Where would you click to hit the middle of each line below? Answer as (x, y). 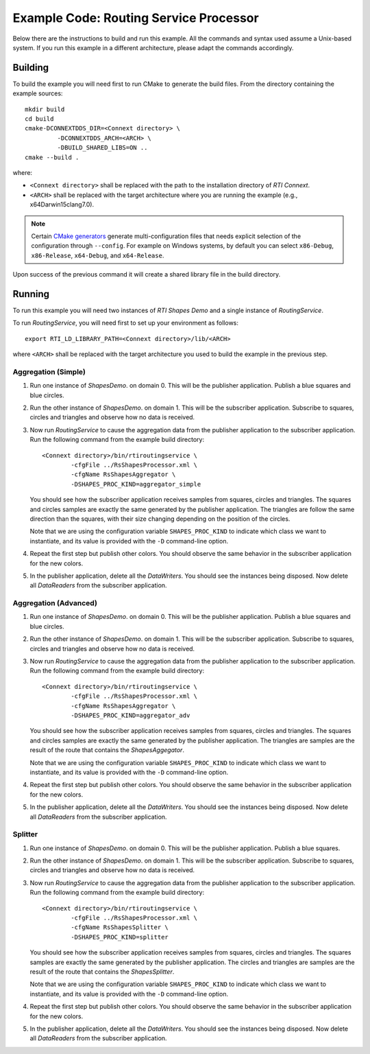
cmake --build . (52, 157)
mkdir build (45, 109)
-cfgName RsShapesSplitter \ (120, 927)
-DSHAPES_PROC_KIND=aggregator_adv (131, 715)
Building (31, 68)
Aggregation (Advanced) (55, 603)
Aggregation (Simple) (49, 372)
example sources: (38, 93)
